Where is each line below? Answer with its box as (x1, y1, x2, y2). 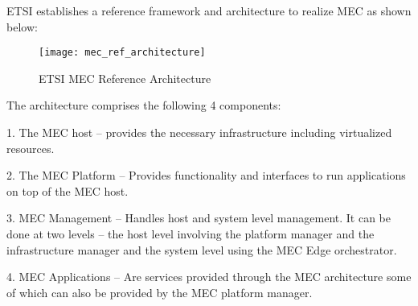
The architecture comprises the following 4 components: (6, 97, 281, 114)
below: (6, 18, 38, 35)
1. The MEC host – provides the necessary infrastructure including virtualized (6, 124, 392, 141)
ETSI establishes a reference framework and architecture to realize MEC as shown (6, 2, 412, 19)
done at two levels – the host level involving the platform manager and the (6, 225, 375, 242)
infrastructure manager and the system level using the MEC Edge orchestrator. (6, 241, 397, 258)
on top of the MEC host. (6, 182, 129, 199)
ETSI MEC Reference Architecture (39, 69, 211, 86)
